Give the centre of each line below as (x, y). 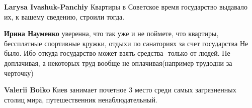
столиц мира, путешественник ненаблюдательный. (81, 99)
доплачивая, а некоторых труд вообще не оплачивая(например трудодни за (118, 63)
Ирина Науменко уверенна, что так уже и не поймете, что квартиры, (111, 33)
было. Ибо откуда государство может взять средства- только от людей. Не (117, 53)
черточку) (19, 73)
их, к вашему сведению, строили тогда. (64, 16)
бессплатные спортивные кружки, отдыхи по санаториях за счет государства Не (126, 43)
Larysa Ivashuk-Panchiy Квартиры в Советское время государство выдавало (126, 7)
